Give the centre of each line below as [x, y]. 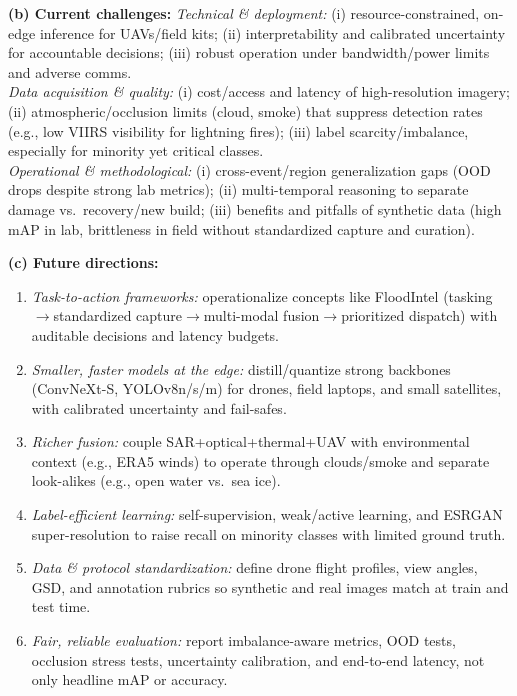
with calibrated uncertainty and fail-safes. [159, 407]
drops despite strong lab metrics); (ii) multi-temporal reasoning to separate [238, 189]
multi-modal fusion [261, 315]
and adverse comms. [70, 71]
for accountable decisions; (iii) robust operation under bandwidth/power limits [249, 52]
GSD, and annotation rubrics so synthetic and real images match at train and [270, 586]
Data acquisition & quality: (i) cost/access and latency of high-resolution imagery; [259, 91]
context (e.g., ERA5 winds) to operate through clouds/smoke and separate [260, 460]
